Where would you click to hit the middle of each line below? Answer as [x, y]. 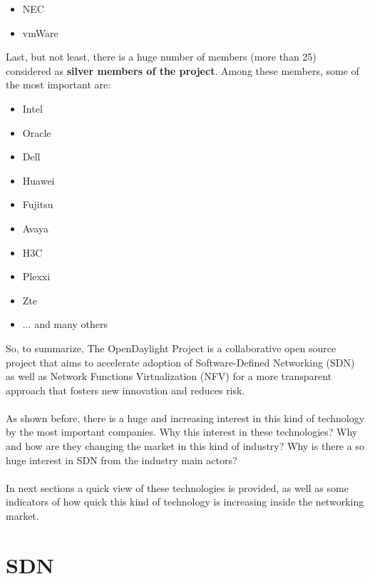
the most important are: [58, 84]
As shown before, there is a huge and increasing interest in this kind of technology [185, 417]
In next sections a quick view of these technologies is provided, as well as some [177, 487]
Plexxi [36, 276]
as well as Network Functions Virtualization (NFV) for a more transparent [169, 376]
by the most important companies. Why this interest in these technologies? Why [182, 432]
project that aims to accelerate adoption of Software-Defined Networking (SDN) [180, 362]
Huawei [38, 180]
